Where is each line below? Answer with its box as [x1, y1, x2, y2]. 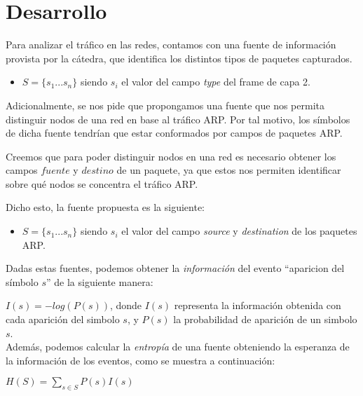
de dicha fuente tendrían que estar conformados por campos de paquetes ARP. [6, 125, 343, 140]
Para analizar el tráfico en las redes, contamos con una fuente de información [6, 37, 336, 52]
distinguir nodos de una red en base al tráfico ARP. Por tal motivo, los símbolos [6, 111, 350, 126]
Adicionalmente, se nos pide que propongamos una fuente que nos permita [6, 97, 324, 112]
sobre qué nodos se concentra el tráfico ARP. [6, 176, 198, 191]
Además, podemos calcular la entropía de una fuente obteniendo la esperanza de [6, 339, 350, 354]
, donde [109, 298, 142, 313]
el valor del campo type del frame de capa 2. [121, 74, 311, 89]
